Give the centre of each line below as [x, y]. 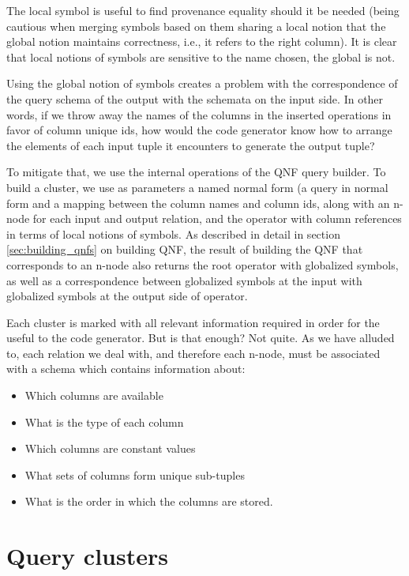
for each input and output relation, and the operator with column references [217, 218]
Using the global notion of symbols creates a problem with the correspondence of [202, 83]
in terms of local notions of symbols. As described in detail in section [173, 233]
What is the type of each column [104, 422]
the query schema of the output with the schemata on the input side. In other [195, 98]
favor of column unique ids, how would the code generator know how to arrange [199, 130]
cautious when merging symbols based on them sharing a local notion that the [196, 26]
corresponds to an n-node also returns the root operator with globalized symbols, [203, 264]
